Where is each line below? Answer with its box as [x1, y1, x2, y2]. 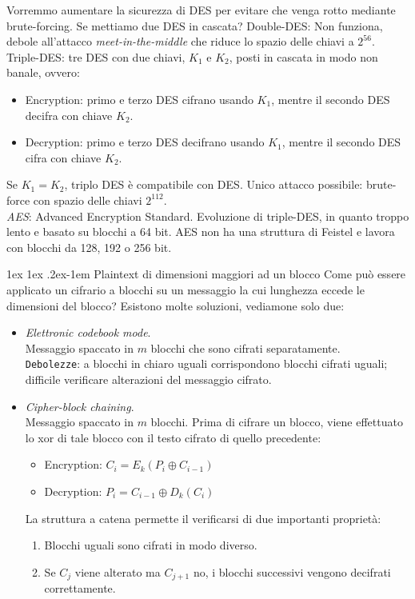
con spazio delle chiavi [33, 191, 142, 208]
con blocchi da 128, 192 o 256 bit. [6, 238, 172, 255]
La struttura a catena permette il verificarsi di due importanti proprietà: [25, 509, 381, 526]
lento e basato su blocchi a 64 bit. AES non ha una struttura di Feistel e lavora [6, 223, 395, 240]
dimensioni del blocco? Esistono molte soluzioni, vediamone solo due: [6, 297, 345, 313]
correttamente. [44, 580, 116, 597]
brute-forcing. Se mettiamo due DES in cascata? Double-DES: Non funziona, [6, 17, 383, 34]
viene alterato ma [74, 563, 161, 580]
